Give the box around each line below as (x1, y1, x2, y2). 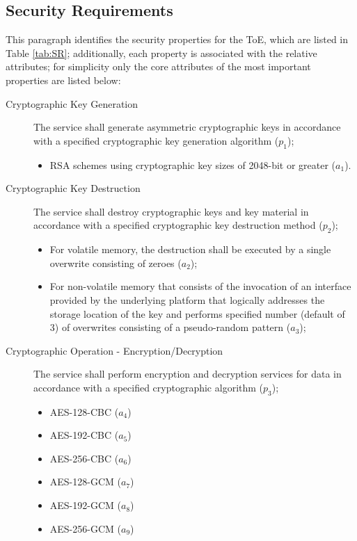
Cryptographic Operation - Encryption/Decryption (6, 343, 223, 357)
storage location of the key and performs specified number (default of (49, 306, 345, 321)
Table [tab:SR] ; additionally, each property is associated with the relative (6, 45, 317, 60)
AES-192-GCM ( (49, 498, 121, 512)
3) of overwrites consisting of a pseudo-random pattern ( (49, 320, 291, 334)
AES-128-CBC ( (49, 404, 119, 419)
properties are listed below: (6, 72, 121, 87)
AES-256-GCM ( (49, 521, 121, 535)
